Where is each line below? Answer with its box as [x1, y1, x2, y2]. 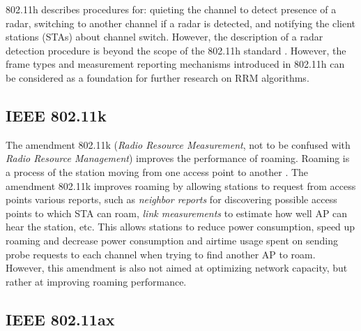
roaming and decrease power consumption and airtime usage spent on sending [6, 233, 338, 247]
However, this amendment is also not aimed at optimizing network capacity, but [6, 260, 348, 275]
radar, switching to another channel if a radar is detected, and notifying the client [6, 15, 356, 30]
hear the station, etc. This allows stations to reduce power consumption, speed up [6, 219, 355, 234]
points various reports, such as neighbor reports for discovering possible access [6, 192, 337, 207]
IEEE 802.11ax [6, 308, 115, 330]
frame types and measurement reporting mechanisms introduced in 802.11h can [6, 57, 345, 71]
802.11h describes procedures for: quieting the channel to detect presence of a [6, 2, 337, 16]
